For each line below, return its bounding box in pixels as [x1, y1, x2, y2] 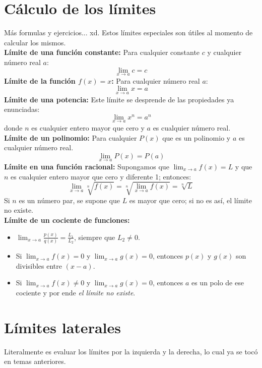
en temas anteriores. [4, 356, 66, 366]
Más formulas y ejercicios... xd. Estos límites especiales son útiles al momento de [4, 27, 253, 38]
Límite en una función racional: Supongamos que [4, 161, 169, 172]
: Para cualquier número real [111, 75, 200, 86]
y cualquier [207, 47, 242, 57]
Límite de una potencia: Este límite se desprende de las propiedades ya [4, 94, 234, 104]
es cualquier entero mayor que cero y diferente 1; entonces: [11, 171, 191, 181]
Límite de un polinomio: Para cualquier [4, 132, 137, 143]
